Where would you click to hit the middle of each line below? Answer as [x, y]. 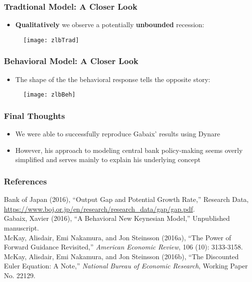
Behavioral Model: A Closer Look [71, 61]
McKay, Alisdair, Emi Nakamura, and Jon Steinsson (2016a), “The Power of [118, 237]
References [25, 181]
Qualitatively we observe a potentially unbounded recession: [110, 25]
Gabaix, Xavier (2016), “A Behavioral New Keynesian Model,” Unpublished [117, 218]
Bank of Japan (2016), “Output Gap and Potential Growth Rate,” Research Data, [126, 199]
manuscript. [22, 227]
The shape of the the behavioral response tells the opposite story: [113, 79]
